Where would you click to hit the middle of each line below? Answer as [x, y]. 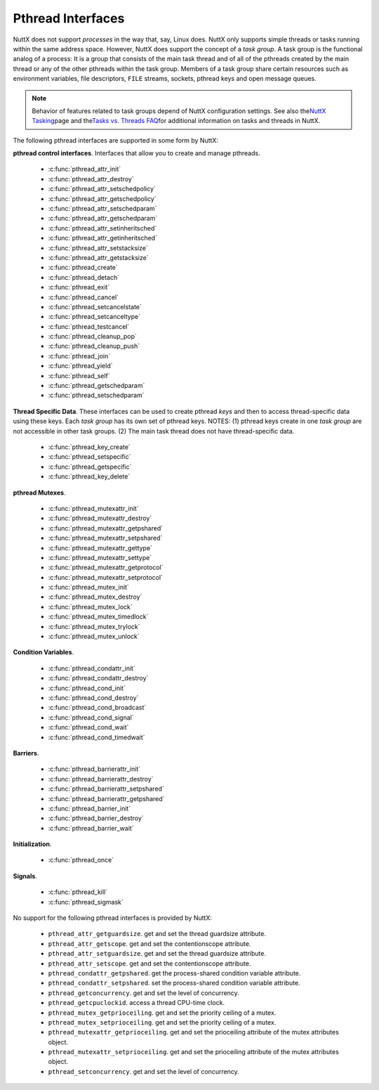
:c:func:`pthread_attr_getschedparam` [103, 219]
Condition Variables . [44, 652]
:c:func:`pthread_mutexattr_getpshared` [106, 528]
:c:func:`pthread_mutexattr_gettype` [100, 547]
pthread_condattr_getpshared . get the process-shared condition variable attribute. [174, 973]
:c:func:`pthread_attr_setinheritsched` [102, 228]
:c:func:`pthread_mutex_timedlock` [98, 617]
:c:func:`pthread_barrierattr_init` [94, 769]
